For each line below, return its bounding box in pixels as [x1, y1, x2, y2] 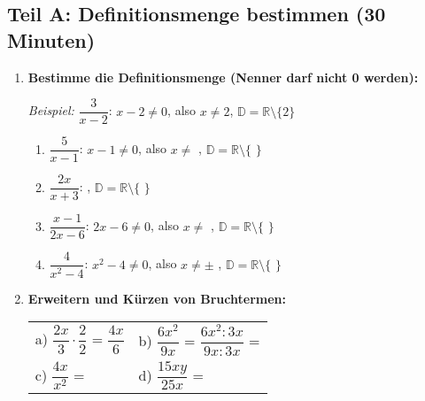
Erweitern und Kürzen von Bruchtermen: [27, 289, 286, 307]
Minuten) [7, 26, 96, 53]
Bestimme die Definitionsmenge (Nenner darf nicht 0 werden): [27, 67, 419, 86]
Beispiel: [27, 101, 74, 120]
